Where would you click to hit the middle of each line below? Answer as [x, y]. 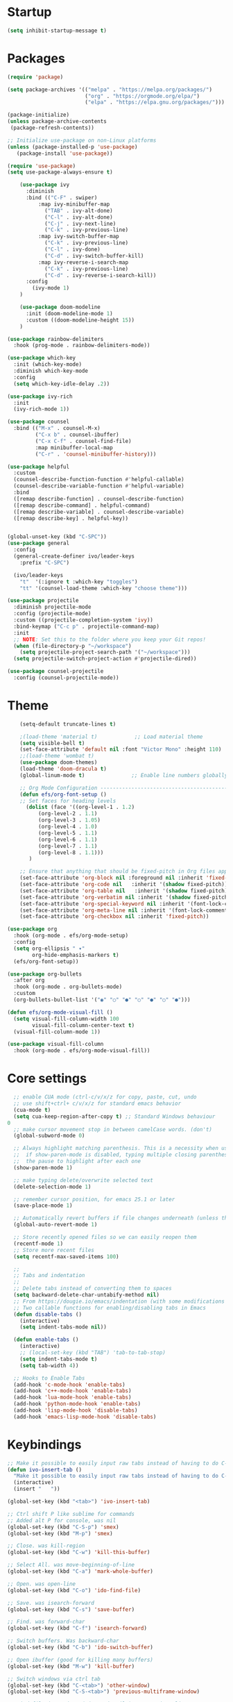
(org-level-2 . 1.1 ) [68, 814]
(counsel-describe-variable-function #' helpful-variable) [99, 486]
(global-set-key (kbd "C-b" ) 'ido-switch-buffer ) [80, 1647]
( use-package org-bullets [44, 974]
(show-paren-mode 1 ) [43, 1167]
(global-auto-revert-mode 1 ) [55, 1225]
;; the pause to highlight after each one [77, 1161]
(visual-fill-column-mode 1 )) [57, 1032]
